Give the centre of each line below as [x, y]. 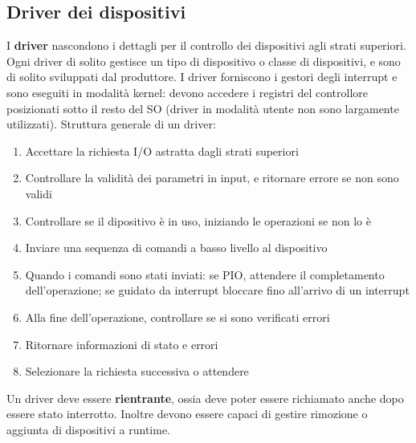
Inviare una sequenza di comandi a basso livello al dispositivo [176, 248]
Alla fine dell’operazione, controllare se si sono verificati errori [177, 317]
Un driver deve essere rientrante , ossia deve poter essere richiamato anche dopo [205, 398]
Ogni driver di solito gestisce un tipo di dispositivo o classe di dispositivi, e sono [204, 61]
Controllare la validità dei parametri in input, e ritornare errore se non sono [212, 178]
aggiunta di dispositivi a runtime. [89, 429]
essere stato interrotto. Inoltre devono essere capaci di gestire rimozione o [187, 414]
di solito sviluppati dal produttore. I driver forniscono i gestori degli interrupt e [202, 77]
